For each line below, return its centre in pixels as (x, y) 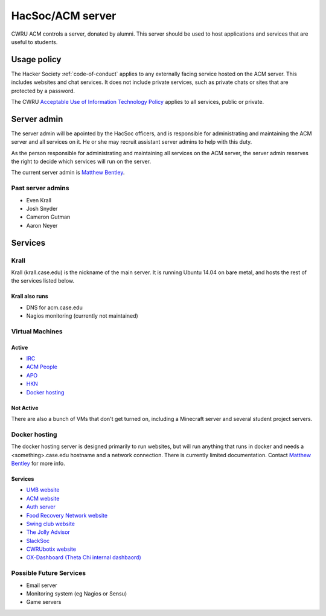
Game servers (44, 602)
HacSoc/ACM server (64, 16)
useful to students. (34, 42)
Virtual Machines (37, 331)
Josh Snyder (42, 209)
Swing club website (51, 524)
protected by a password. (43, 91)
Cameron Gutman (48, 217)
